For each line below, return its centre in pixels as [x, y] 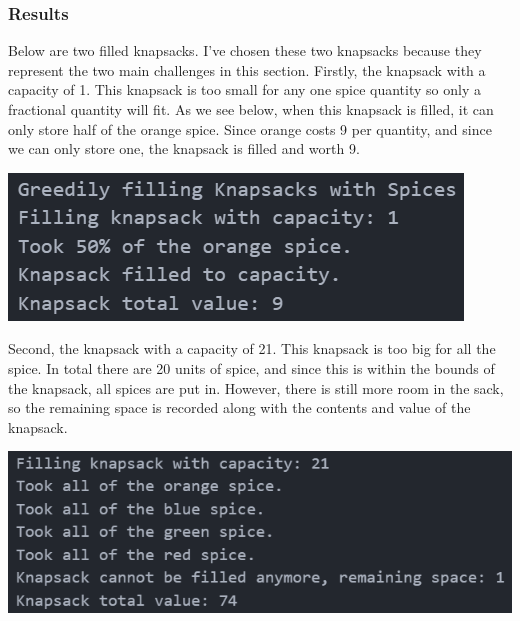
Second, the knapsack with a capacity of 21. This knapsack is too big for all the [252, 348]
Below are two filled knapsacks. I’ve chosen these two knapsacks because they [245, 50]
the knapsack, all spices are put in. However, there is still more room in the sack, [256, 387]
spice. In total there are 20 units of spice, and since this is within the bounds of [251, 367]
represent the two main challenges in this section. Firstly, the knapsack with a [247, 69]
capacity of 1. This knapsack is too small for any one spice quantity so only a [244, 89]
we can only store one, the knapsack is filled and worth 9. [184, 148]
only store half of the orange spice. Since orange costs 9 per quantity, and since [250, 128]
